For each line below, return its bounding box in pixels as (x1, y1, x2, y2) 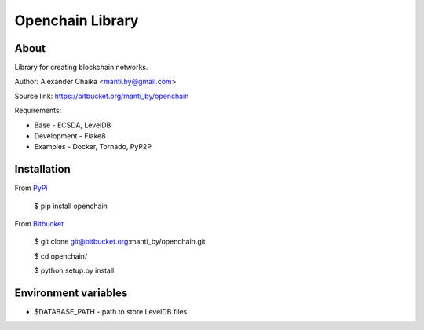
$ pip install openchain (34, 201, 108, 211)
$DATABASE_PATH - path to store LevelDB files (34, 307, 188, 317)
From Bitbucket (14, 219, 64, 229)
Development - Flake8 (34, 131, 106, 141)
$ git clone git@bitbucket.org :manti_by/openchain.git (34, 236, 206, 247)
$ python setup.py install (34, 266, 115, 275)
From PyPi (14, 183, 48, 192)
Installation (14, 163, 71, 176)
